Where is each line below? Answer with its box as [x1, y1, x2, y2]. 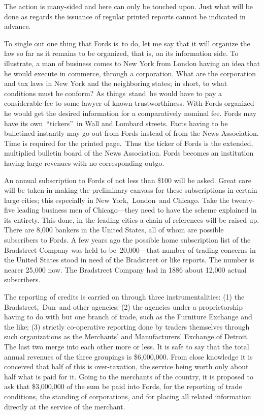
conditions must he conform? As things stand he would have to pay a [4, 87, 222, 98]
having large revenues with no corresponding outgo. [4, 157, 164, 168]
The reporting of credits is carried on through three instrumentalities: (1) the [4, 291, 245, 302]
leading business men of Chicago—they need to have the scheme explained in [17, 204, 257, 215]
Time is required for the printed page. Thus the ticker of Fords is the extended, [4, 137, 253, 148]
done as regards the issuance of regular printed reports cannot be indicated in [4, 11, 246, 21]
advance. [4, 21, 31, 32]
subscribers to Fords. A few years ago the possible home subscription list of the [4, 234, 251, 245]
